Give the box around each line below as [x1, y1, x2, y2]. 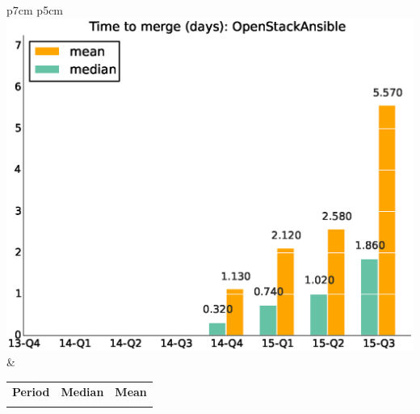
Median [61, 382, 104, 399]
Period [12, 382, 50, 399]
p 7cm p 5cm [6, 2, 64, 18]
